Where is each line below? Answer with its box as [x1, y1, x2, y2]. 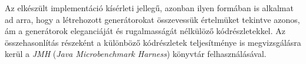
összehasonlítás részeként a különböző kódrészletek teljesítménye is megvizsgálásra [5, 36, 301, 48]
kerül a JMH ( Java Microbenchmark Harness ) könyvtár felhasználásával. [5, 48, 266, 60]
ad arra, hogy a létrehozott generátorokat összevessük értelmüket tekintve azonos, [5, 13, 300, 25]
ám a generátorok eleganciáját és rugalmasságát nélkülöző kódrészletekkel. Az [5, 25, 286, 37]
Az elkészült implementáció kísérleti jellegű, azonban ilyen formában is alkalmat [5, 2, 294, 14]
